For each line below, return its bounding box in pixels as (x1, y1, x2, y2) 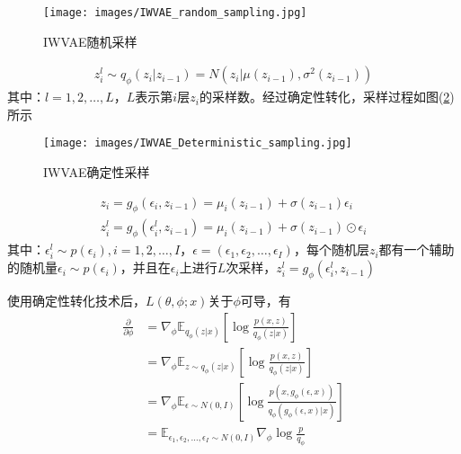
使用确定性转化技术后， (7, 291, 146, 310)
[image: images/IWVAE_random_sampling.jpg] (43, 6, 307, 19)
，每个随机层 (293, 240, 369, 259)
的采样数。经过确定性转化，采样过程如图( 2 (199, 87, 450, 106)
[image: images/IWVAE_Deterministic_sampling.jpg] (43, 137, 352, 150)
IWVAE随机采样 (43, 31, 137, 50)
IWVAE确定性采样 (43, 162, 150, 181)
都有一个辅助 (378, 240, 455, 259)
